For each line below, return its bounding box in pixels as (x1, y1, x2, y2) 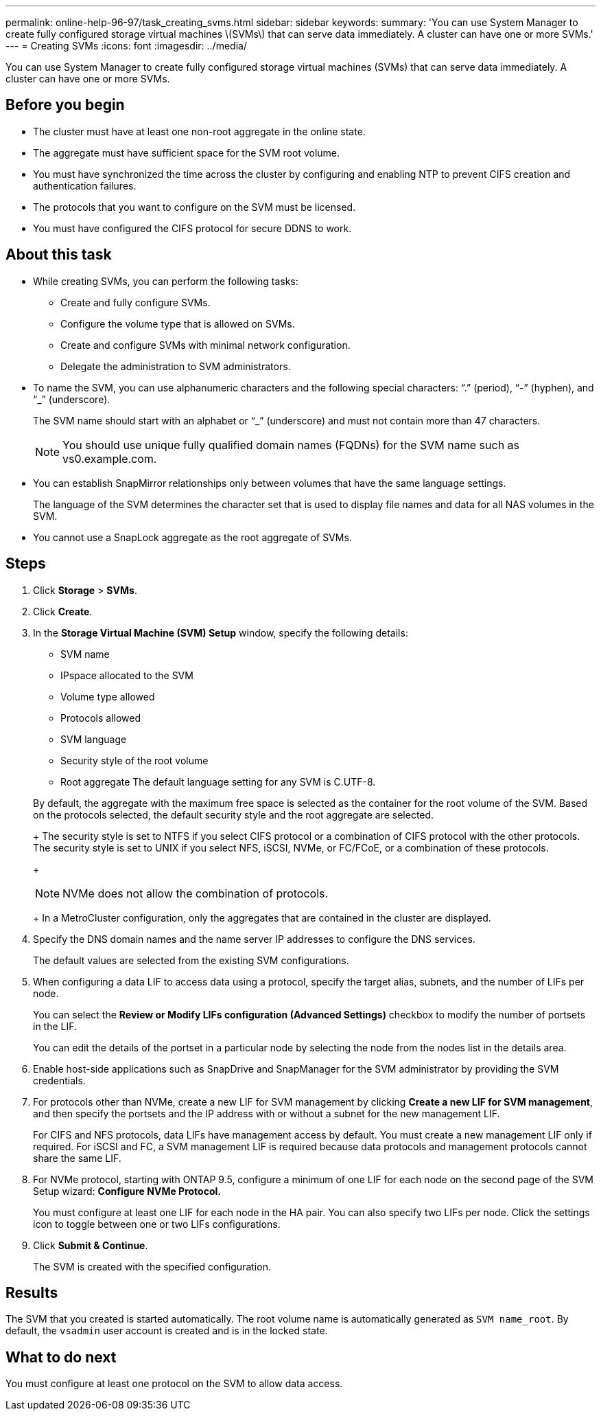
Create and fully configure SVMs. (60, 296, 211, 308)
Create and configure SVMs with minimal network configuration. (60, 339, 351, 351)
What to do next (5, 1348, 117, 1366)
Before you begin (5, 96, 125, 114)
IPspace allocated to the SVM (60, 669, 193, 681)
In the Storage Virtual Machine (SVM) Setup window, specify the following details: (33, 626, 408, 639)
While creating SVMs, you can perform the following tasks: (33, 275, 298, 287)
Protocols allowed (60, 711, 141, 724)
